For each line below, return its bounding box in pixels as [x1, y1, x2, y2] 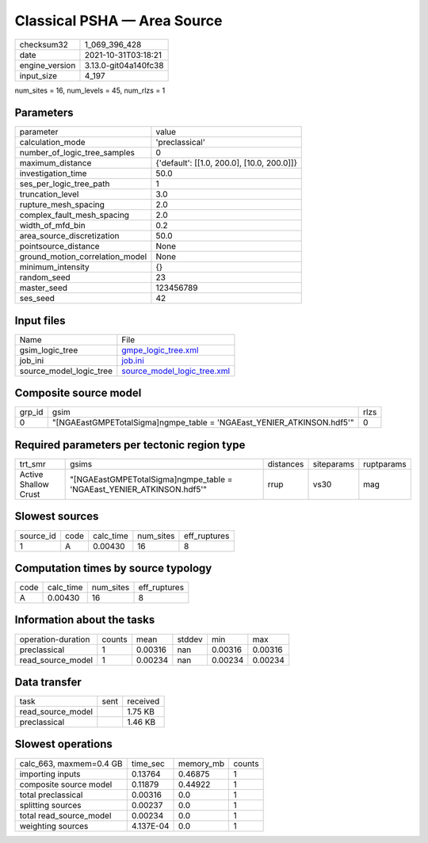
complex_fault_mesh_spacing [19, 210, 130, 221]
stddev [177, 634, 203, 645]
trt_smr [19, 459, 47, 469]
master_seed [19, 282, 67, 293]
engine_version [19, 59, 76, 71]
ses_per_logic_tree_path [19, 178, 110, 189]
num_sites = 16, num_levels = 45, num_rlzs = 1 [14, 86, 166, 95]
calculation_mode [19, 137, 86, 148]
